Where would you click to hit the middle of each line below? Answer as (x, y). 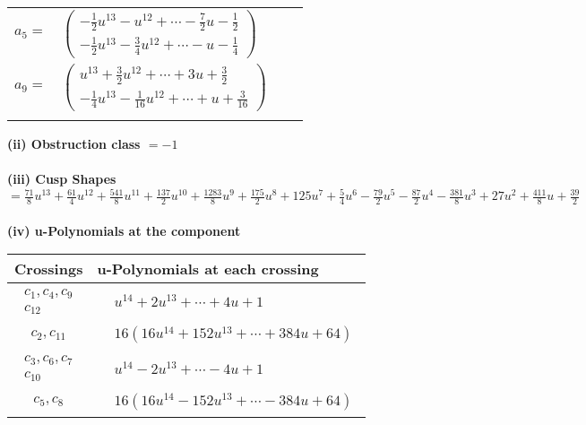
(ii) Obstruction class (74, 143)
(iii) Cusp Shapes (62, 179)
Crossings (49, 269)
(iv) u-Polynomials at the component (124, 230)
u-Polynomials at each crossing (208, 269)
